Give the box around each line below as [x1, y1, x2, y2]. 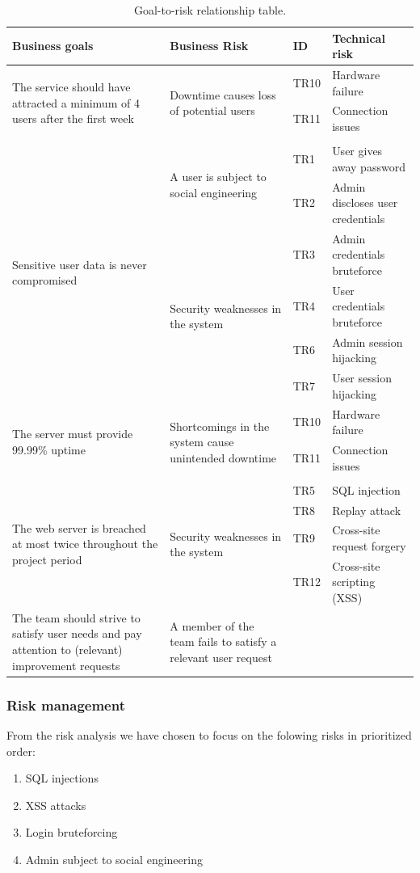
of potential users [170, 102, 255, 119]
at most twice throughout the [12, 535, 158, 552]
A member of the [170, 617, 254, 634]
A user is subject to [170, 168, 267, 185]
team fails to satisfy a [170, 633, 277, 650]
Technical [332, 29, 385, 46]
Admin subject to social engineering [25, 850, 203, 867]
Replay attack [332, 501, 401, 518]
